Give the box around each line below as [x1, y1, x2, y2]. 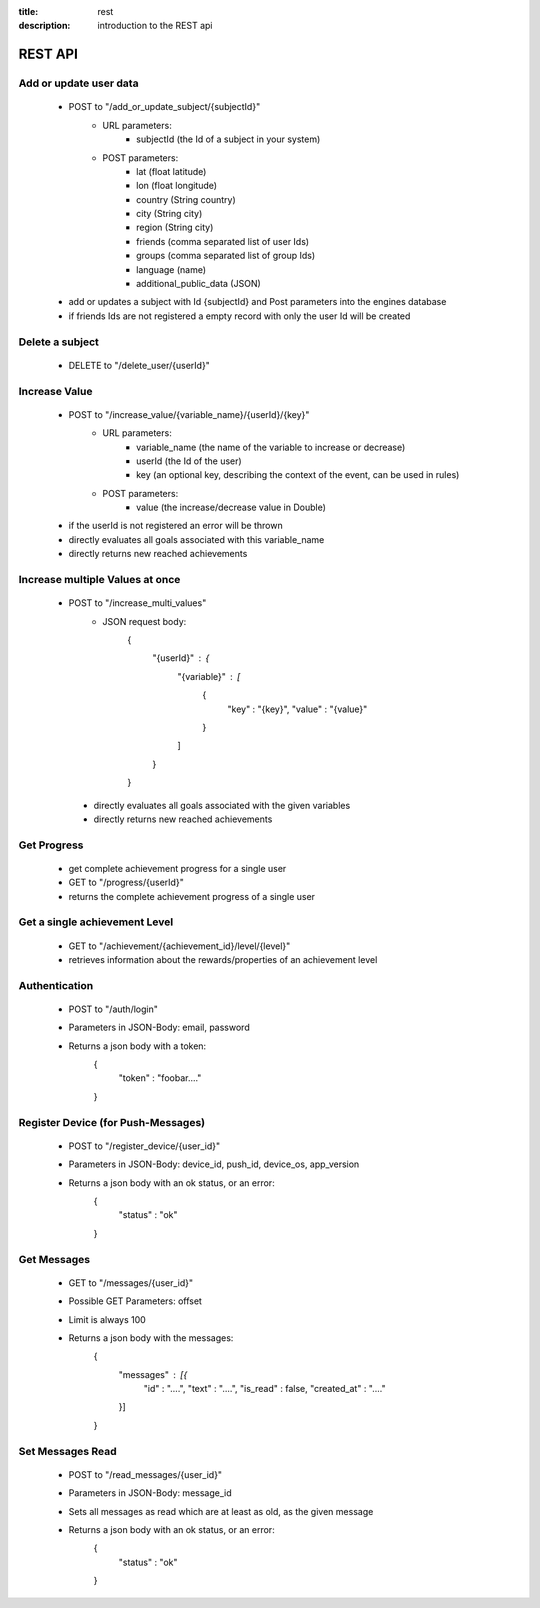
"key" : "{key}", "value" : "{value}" [227, 703, 368, 715]
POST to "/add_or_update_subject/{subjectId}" [68, 101, 261, 113]
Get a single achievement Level [18, 915, 174, 929]
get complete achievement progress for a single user [68, 862, 287, 874]
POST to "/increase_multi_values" [68, 597, 207, 609]
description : [18, 20, 71, 32]
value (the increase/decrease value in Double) [136, 501, 327, 514]
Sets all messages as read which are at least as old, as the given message [68, 1505, 374, 1517]
